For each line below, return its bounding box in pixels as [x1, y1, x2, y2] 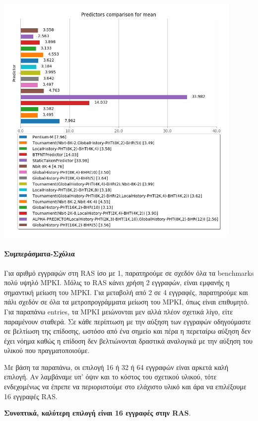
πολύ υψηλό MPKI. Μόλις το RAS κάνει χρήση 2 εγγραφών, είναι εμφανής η [4, 277, 230, 288]
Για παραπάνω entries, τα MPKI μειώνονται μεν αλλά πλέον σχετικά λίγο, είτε [4, 306, 233, 316]
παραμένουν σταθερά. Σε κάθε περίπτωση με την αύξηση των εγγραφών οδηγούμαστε [4, 316, 251, 326]
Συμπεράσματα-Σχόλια [4, 248, 75, 259]
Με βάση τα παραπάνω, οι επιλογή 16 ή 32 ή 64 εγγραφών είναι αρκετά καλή [4, 361, 228, 372]
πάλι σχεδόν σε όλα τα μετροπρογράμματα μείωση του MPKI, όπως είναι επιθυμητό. [4, 297, 249, 307]
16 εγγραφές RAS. [4, 391, 58, 401]
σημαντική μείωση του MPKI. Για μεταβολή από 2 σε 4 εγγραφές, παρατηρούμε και [4, 287, 248, 297]
